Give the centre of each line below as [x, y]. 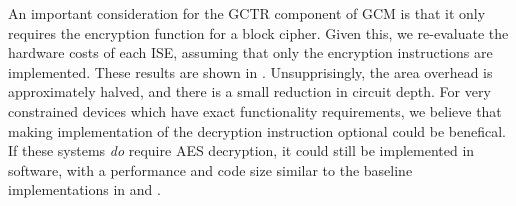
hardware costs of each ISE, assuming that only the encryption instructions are [250, 52]
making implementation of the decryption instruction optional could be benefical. [257, 130]
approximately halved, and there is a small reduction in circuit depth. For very [249, 91]
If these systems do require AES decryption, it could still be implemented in [241, 150]
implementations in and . [84, 189]
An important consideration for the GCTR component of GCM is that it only [247, 13]
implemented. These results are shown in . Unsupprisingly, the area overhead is [250, 71]
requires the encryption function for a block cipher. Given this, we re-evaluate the [258, 32]
